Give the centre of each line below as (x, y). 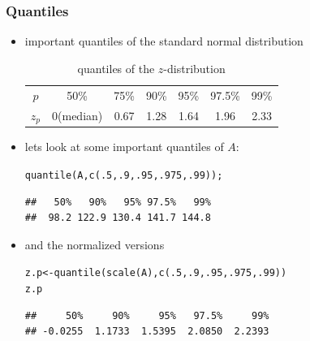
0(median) (77, 115)
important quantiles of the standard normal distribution (164, 41)
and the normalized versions (95, 244)
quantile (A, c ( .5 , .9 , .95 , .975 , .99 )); (124, 176)
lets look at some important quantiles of (124, 147)
